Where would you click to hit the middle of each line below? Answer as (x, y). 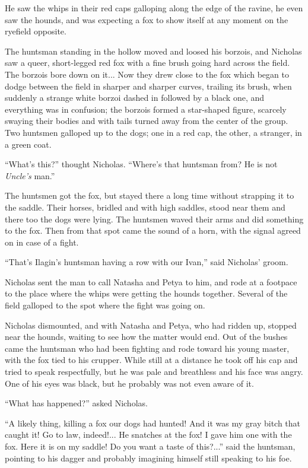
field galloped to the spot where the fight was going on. (105, 305)
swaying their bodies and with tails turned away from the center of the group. (147, 121)
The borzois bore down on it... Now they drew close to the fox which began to (147, 74)
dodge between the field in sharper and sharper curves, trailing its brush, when (148, 86)
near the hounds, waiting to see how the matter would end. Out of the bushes (146, 337)
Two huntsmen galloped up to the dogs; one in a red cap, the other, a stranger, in (153, 132)
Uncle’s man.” (30, 175)
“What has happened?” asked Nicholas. (76, 403)
